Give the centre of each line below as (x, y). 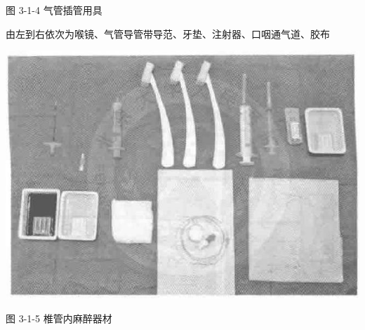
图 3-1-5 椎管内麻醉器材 (59, 318)
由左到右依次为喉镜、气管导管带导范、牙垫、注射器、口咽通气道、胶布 (168, 33)
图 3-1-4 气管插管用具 (54, 10)
